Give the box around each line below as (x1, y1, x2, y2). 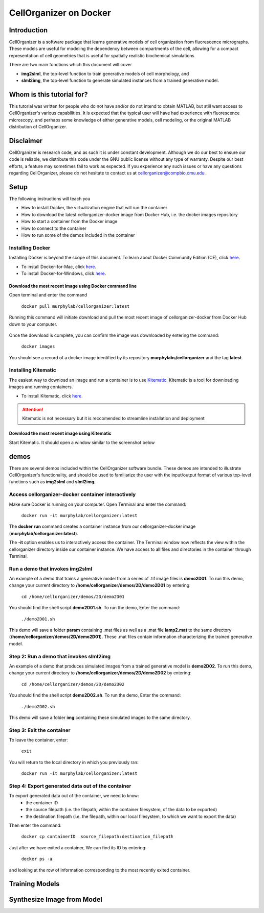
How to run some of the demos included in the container (21, 232, 135, 238)
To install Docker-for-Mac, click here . (21, 264, 96, 270)
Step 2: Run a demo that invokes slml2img (9, 653, 111, 660)
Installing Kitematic (9, 367, 56, 373)
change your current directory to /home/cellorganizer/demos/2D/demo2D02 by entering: (9, 670, 192, 676)
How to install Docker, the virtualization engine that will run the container (21, 205, 168, 211)
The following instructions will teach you (9, 196, 90, 202)
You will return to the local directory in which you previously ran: (9, 759, 139, 765)
